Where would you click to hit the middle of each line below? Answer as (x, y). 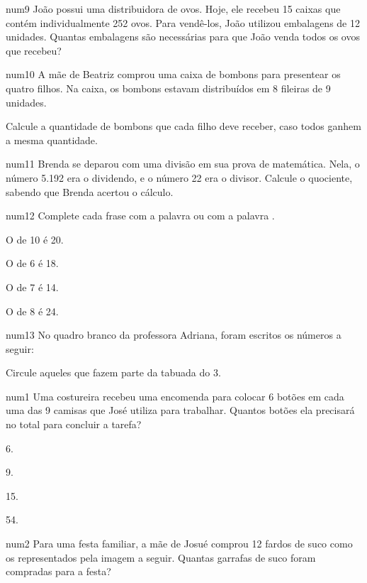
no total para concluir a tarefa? (74, 424)
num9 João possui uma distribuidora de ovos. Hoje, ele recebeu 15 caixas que (173, 9)
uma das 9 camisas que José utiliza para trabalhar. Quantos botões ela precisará (180, 410)
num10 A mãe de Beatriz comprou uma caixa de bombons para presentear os (173, 74)
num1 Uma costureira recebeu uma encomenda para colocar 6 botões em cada (175, 396)
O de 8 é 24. (32, 311)
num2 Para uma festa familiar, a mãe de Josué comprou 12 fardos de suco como (179, 544)
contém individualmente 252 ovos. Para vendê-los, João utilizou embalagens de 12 (183, 22)
